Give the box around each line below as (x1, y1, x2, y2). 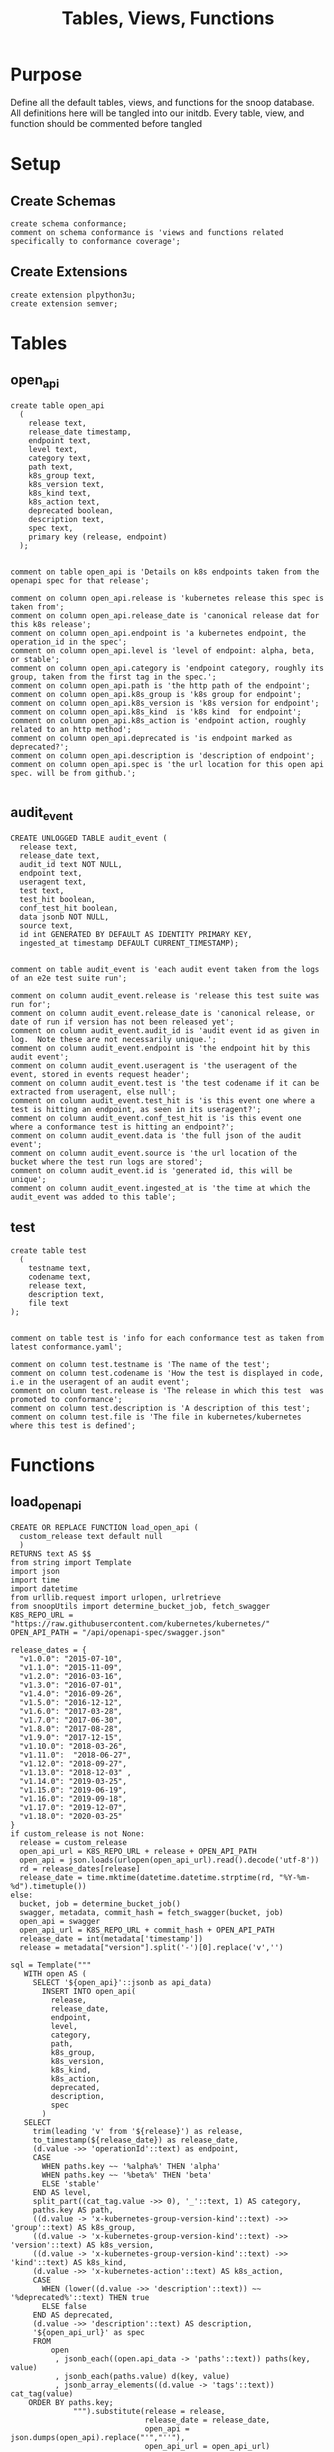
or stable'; (10, 654, 60, 664)
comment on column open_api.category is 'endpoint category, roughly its (10, 663, 325, 673)
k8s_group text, (28, 470, 97, 481)
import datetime (10, 1583, 78, 1594)
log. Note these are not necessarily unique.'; (10, 1034, 217, 1044)
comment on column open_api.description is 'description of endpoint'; (10, 750, 315, 761)
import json (10, 1566, 60, 1576)
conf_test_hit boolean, (19, 903, 118, 913)
